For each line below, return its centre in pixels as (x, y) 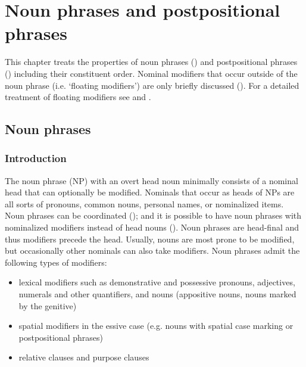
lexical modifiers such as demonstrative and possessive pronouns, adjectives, (157, 282)
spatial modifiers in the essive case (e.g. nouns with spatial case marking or (156, 326)
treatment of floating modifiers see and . (78, 97)
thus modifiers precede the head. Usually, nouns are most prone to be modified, (150, 239)
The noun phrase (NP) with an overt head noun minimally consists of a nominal (152, 180)
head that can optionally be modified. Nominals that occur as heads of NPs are (150, 192)
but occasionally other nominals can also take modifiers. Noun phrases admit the (152, 251)
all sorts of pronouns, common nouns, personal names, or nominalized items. (144, 203)
